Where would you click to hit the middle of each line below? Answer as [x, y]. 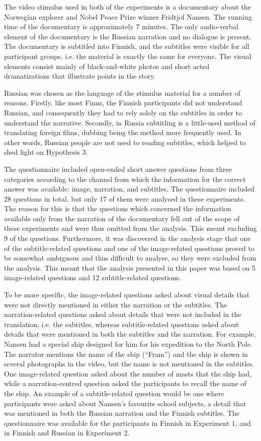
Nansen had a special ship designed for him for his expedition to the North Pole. [128, 344]
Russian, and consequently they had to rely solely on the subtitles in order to [123, 112]
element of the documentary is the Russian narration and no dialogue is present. [128, 36]
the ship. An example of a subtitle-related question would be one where [114, 393]
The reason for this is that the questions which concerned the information [118, 208]
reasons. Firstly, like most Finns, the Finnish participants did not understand [123, 103]
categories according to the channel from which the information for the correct [125, 179]
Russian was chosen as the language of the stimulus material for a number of [122, 92]
